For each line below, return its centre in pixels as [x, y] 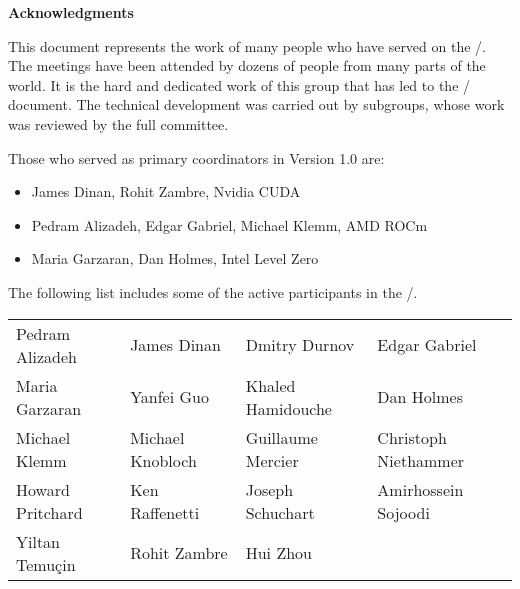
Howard [43, 489]
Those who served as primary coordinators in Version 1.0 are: [196, 157]
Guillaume [281, 437]
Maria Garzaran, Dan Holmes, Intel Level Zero [175, 258]
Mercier [272, 460]
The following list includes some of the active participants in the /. [213, 291]
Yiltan [38, 541]
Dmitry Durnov [300, 345]
